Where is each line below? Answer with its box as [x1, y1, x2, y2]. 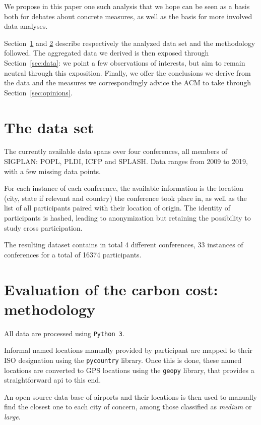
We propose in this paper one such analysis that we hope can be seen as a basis [4, 1, 250, 11]
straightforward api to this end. [4, 375, 101, 385]
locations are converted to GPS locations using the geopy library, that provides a [4, 364, 254, 375]
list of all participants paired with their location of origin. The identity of [4, 202, 231, 213]
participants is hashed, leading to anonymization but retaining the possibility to [4, 212, 251, 223]
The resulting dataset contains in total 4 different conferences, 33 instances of [4, 239, 243, 250]
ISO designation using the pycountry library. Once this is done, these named [4, 354, 242, 365]
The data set [4, 117, 94, 137]
